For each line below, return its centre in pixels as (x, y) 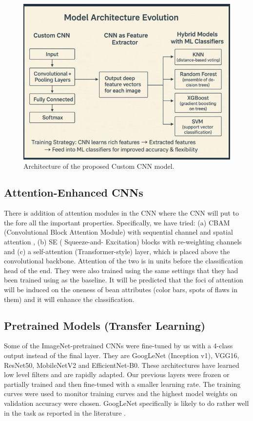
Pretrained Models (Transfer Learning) (105, 325)
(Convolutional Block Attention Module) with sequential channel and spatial (118, 232)
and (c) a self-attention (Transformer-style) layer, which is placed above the (117, 251)
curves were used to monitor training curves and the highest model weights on (121, 393)
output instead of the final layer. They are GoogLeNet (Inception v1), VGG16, (122, 355)
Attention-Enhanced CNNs (74, 192)
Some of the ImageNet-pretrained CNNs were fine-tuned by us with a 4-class (118, 346)
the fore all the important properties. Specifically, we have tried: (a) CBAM (117, 222)
